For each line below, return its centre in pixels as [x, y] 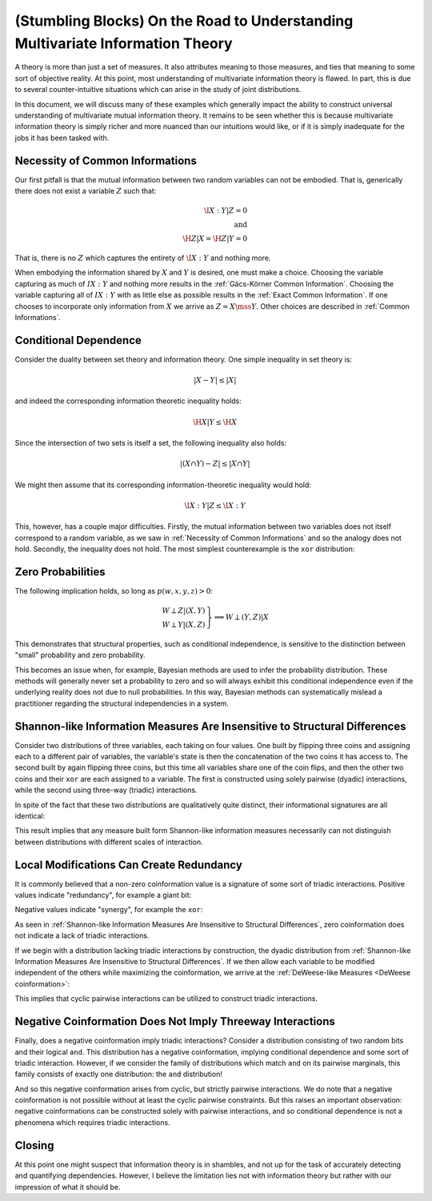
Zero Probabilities [60, 572]
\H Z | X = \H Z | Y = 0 [215, 239]
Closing [34, 1145]
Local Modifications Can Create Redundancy [129, 865]
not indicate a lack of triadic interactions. [82, 935]
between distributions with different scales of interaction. [109, 842]
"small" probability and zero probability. [80, 655]
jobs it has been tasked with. [62, 138]
